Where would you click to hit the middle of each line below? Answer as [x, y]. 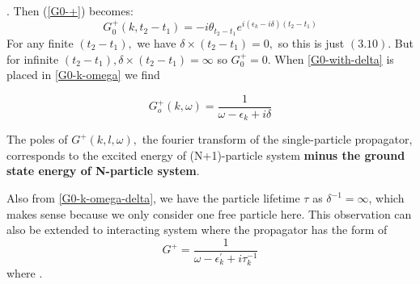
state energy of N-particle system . [103, 171]
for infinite [33, 58]
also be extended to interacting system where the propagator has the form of [197, 230]
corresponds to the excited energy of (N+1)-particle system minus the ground [206, 155]
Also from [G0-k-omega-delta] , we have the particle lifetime [153, 198]
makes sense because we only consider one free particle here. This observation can [209, 213]
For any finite [40, 42]
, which [386, 198]
